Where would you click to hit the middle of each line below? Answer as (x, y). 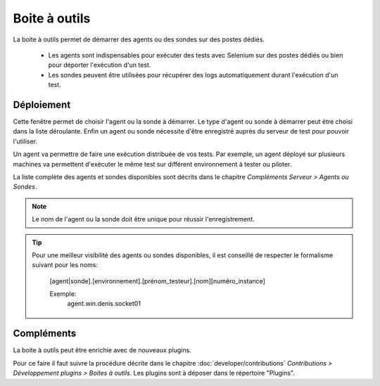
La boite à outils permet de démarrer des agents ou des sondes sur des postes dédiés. (139, 39)
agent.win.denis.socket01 (104, 304)
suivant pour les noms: (65, 265)
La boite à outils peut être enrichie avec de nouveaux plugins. (102, 350)
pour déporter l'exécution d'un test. (100, 65)
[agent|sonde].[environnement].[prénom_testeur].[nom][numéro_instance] (157, 281)
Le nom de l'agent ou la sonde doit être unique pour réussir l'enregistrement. (143, 219)
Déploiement (42, 104)
